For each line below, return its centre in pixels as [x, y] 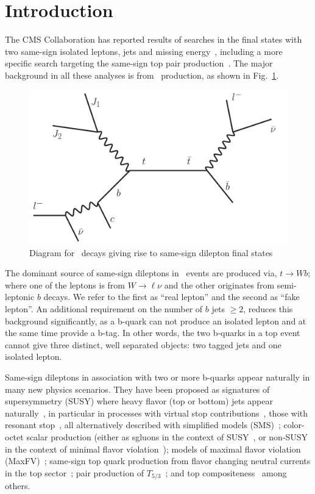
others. [18, 486]
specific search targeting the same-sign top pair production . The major [139, 63]
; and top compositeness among [226, 472]
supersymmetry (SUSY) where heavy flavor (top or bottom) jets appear [139, 401]
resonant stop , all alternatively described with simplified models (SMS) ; [143, 425]
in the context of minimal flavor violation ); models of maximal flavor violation [153, 449]
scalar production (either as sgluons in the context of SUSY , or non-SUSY [167, 436]
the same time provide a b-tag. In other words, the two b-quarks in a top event [153, 333]
